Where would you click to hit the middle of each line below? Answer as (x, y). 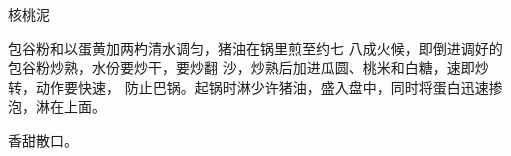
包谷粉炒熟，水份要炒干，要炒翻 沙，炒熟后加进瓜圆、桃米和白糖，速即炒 (248, 67)
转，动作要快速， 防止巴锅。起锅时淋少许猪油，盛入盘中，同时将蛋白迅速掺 (255, 86)
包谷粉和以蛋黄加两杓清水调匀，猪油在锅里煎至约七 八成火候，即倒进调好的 (255, 47)
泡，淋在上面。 (57, 106)
